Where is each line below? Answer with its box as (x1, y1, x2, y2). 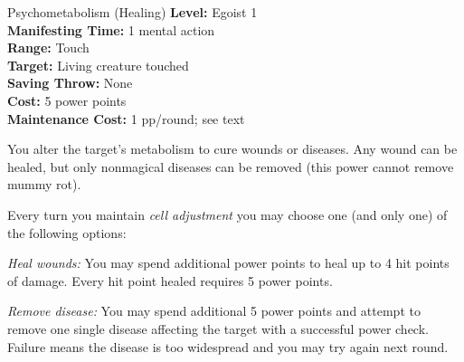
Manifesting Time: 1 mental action (7, 20, 215, 39)
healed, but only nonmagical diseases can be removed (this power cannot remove (7, 157, 454, 176)
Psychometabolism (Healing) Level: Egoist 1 (7, 3, 258, 21)
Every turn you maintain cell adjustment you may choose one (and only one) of (7, 205, 448, 224)
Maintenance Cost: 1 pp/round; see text (7, 109, 245, 128)
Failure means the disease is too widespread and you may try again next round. (7, 337, 449, 356)
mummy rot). (7, 175, 81, 194)
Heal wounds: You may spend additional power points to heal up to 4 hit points (7, 253, 450, 272)
